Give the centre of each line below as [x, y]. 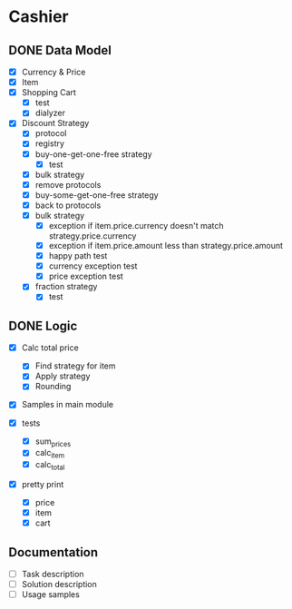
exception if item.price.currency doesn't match [136, 225]
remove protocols [68, 184]
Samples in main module [68, 405]
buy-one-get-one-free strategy [93, 154]
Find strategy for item [75, 366]
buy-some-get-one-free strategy [97, 195]
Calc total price [50, 348]
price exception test [86, 276]
